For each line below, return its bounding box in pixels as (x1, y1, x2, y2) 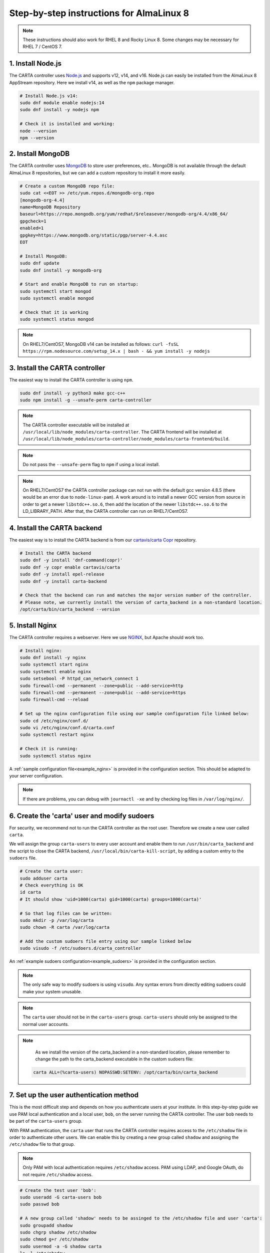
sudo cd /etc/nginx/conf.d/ (19, 718, 88, 724)
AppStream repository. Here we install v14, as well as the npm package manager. (9, 79, 175, 85)
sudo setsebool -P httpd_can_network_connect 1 (19, 676, 138, 682)
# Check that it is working (19, 309, 88, 315)
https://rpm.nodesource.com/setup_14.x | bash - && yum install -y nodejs (22, 348, 210, 354)
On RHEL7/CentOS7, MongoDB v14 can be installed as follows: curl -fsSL (22, 341, 179, 347)
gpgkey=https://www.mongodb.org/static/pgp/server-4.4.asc (19, 232, 167, 238)
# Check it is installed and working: (19, 121, 115, 127)
